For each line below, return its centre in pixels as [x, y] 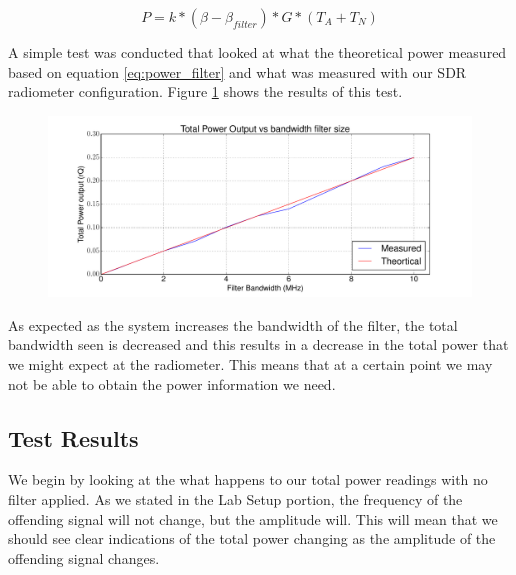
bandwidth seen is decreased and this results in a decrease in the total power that [258, 344]
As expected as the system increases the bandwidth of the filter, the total [233, 324]
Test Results [73, 437]
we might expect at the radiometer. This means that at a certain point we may [250, 363]
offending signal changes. [84, 557]
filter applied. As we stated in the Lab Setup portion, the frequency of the [235, 498]
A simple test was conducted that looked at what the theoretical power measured [257, 52]
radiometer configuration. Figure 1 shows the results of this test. [205, 91]
